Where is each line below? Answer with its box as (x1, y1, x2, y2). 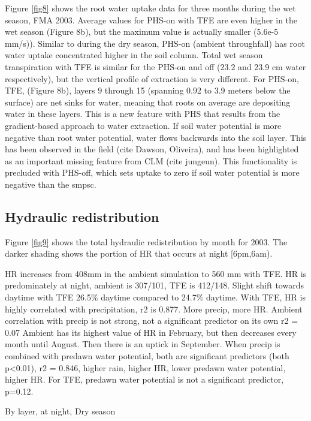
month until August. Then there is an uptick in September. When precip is (5, 338, 280, 350)
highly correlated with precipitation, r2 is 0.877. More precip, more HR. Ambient (5, 302, 303, 315)
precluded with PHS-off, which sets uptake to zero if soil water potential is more (5, 166, 300, 179)
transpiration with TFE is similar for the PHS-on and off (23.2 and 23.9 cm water (5, 60, 306, 73)
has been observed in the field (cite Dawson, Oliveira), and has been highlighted (5, 143, 299, 155)
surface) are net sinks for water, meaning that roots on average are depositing (5, 95, 291, 108)
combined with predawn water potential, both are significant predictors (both (5, 350, 289, 362)
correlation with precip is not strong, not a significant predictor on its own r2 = (5, 314, 298, 327)
